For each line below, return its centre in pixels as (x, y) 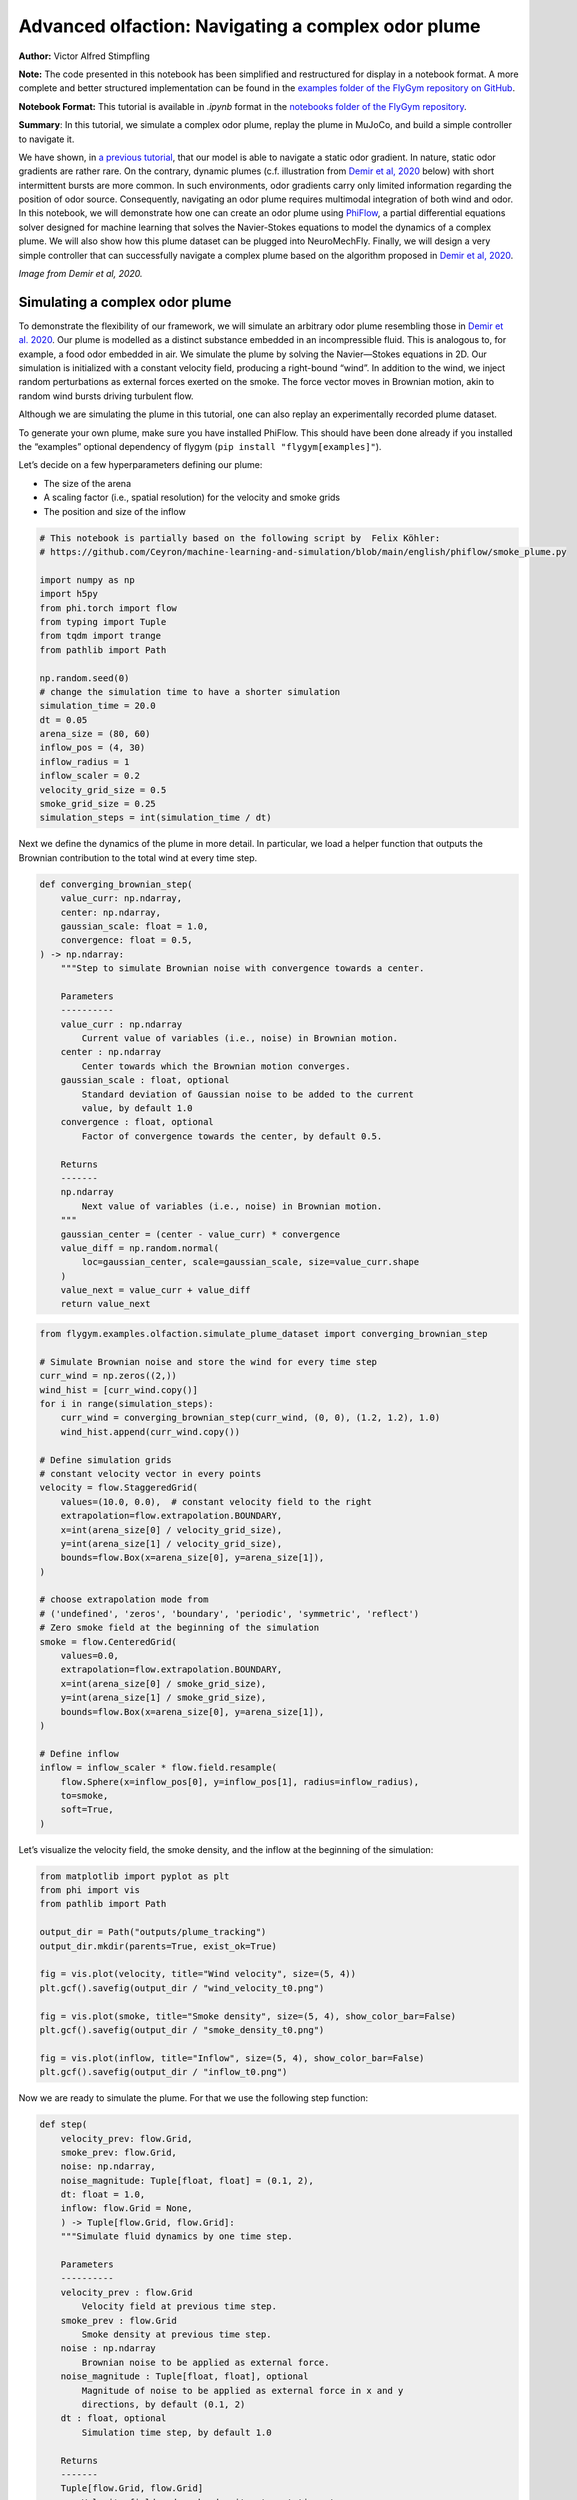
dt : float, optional (113, 2418)
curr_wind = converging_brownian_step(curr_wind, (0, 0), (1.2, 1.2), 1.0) (250, 1418)
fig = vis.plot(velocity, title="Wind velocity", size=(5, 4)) (198, 1974)
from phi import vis (89, 1890)
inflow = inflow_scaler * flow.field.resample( (158, 1768)
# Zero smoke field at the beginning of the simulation (179, 1628)
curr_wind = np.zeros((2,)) (108, 1376)
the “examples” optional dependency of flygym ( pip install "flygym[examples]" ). (200, 447)
